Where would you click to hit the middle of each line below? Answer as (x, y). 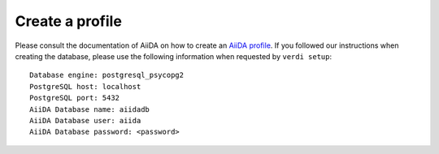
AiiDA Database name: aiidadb (90, 109)
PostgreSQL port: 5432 (75, 98)
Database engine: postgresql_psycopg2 (107, 75)
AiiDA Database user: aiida (85, 120)
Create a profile (68, 21)
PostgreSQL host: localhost (85, 86)
